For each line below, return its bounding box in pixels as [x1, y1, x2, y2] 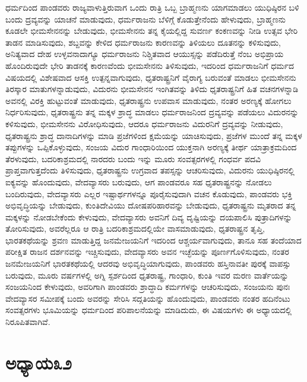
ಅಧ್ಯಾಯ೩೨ [5, 350, 72, 374]
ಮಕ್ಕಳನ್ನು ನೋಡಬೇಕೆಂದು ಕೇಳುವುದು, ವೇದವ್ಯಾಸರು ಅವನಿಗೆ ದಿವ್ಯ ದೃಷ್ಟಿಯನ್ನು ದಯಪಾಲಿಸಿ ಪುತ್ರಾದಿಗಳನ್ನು [5, 210, 292, 223]
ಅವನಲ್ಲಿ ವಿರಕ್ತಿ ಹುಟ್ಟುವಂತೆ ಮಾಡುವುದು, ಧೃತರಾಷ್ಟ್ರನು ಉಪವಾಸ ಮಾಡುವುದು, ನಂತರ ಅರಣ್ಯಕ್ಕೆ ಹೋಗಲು [5, 94, 292, 106]
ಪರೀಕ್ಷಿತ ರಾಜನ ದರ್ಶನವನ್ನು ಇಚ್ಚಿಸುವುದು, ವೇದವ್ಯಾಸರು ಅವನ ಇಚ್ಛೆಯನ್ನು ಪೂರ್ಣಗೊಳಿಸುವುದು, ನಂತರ [5, 245, 289, 258]
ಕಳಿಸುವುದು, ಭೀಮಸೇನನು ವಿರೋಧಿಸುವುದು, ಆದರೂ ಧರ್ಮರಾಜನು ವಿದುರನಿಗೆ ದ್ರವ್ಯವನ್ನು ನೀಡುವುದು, [5, 117, 283, 130]
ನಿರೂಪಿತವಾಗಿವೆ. [5, 315, 50, 328]
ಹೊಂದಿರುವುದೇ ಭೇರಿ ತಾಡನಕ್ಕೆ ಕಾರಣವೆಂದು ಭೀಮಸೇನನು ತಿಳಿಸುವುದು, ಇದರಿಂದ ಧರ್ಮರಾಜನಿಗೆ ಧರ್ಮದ [5, 59, 294, 71]
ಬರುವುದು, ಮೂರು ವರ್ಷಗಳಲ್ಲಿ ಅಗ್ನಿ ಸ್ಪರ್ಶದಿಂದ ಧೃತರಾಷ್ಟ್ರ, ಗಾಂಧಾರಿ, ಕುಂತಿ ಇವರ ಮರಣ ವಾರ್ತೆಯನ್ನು [5, 269, 289, 281]
